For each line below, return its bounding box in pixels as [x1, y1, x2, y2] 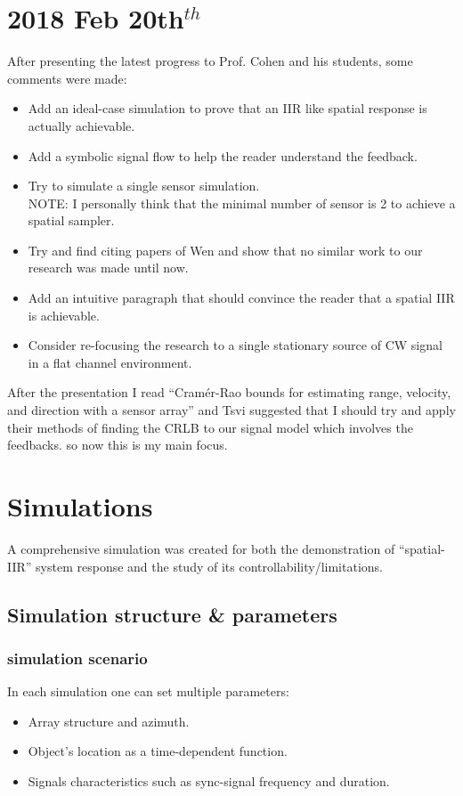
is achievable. [28, 305, 100, 324]
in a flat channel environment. [28, 353, 192, 371]
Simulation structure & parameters [7, 600, 337, 628]
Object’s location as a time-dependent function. [28, 742, 288, 760]
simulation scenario [7, 646, 148, 669]
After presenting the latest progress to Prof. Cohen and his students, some [7, 52, 413, 70]
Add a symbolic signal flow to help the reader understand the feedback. [28, 146, 418, 165]
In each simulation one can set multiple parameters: [7, 682, 289, 701]
